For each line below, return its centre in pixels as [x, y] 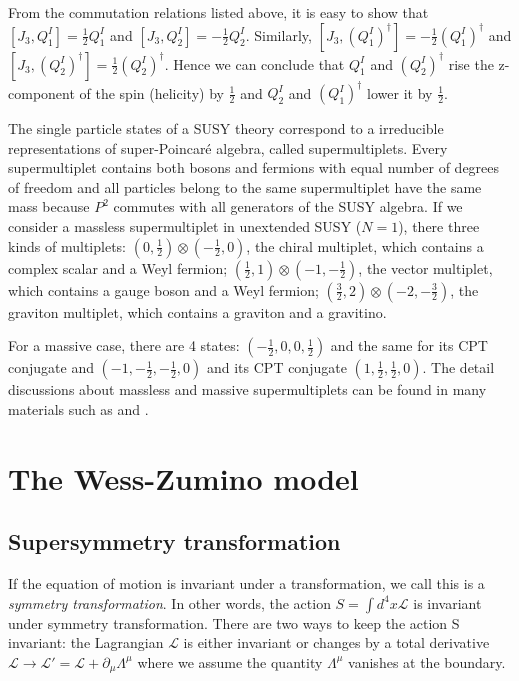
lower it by [400, 92]
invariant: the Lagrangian [86, 642]
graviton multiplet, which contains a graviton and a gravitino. [197, 311]
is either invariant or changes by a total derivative [336, 642]
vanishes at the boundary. [427, 661]
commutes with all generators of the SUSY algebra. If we [288, 206]
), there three [439, 226]
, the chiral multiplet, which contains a [365, 245]
